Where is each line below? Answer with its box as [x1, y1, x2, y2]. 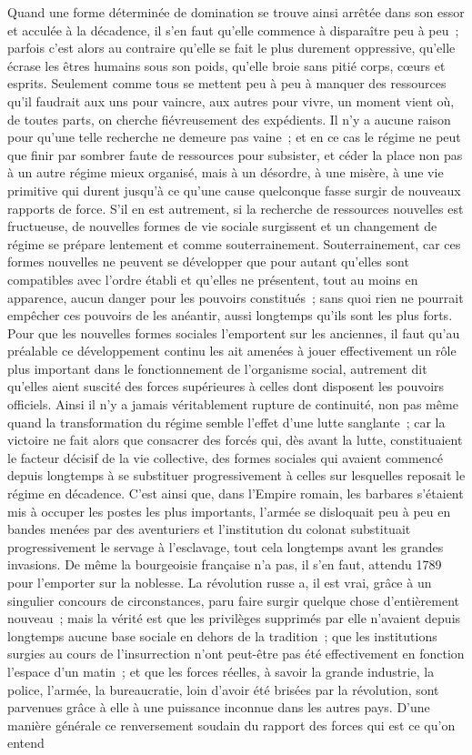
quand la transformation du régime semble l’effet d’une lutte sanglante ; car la [7, 412, 446, 431]
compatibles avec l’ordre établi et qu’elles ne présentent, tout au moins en [7, 269, 418, 288]
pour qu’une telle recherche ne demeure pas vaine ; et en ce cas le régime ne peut [7, 127, 461, 146]
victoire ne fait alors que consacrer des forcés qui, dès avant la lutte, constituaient [7, 430, 463, 449]
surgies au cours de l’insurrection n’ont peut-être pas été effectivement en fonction [7, 644, 465, 663]
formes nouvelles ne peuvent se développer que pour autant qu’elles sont [7, 252, 409, 271]
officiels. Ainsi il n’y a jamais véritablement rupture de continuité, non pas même [7, 395, 458, 414]
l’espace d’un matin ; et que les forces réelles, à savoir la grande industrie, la [7, 661, 435, 680]
